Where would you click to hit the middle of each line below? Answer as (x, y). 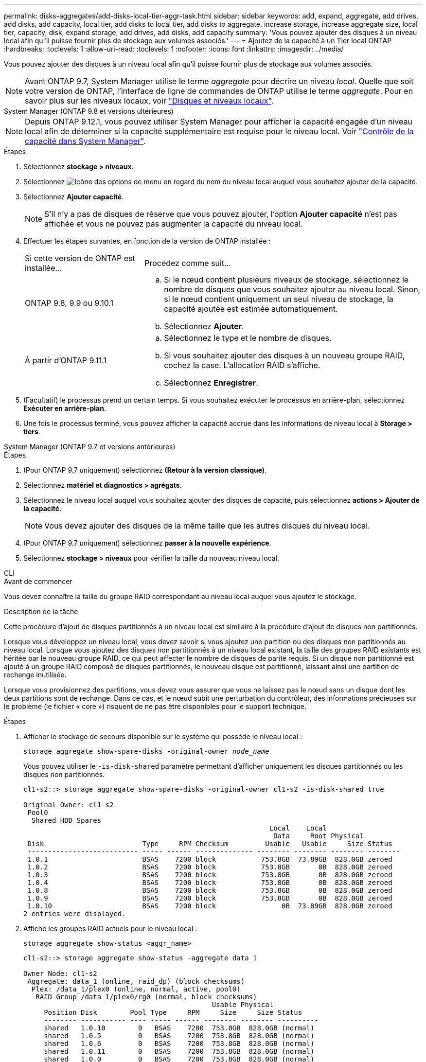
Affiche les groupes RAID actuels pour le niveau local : (110, 929)
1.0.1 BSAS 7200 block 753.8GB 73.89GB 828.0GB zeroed (210, 859)
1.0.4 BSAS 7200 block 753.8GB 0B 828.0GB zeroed (210, 883)
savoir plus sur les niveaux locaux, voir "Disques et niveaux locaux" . (149, 101)
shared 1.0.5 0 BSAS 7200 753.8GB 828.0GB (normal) (179, 1036)
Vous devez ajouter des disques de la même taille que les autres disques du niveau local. (207, 526)
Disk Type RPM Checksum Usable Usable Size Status (210, 844)
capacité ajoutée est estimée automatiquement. (251, 309)
